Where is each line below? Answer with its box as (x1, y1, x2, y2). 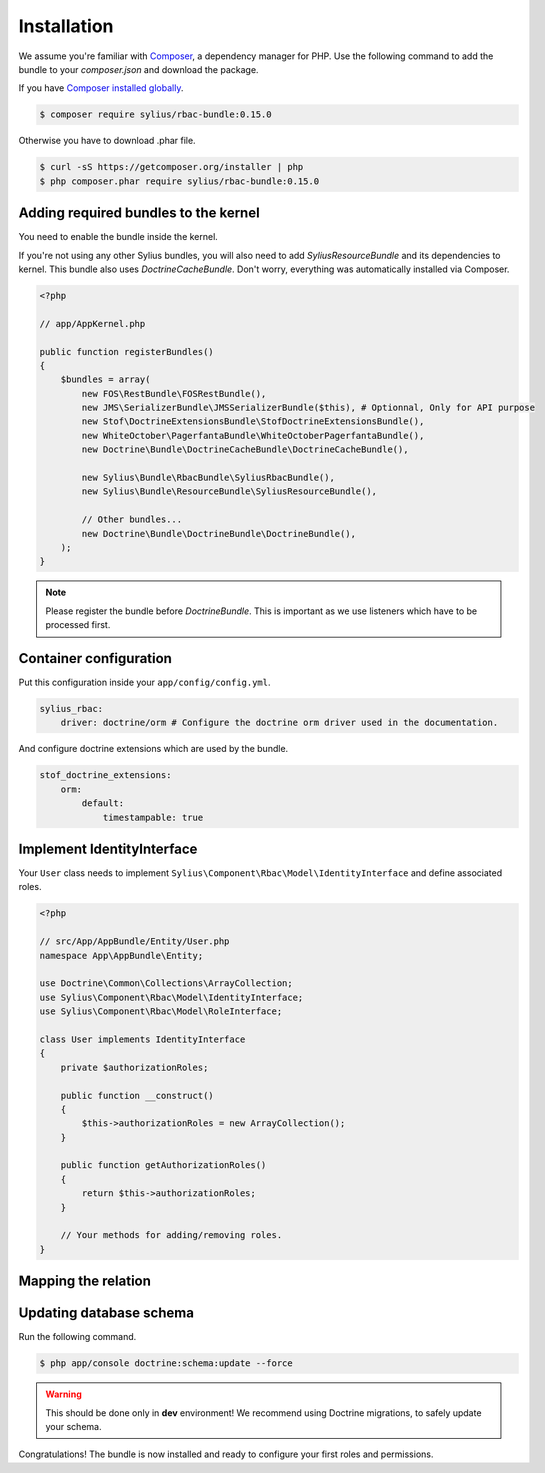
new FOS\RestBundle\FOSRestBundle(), (81, 388, 267, 399)
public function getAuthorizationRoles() (60, 1160, 267, 1171)
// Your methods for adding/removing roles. (60, 1230, 283, 1241)
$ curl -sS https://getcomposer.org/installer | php (39, 161, 304, 173)
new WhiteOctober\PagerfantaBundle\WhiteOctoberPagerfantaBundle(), (81, 430, 425, 441)
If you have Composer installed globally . (18, 82, 184, 94)
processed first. (45, 619, 111, 631)
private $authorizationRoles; (60, 1061, 209, 1073)
